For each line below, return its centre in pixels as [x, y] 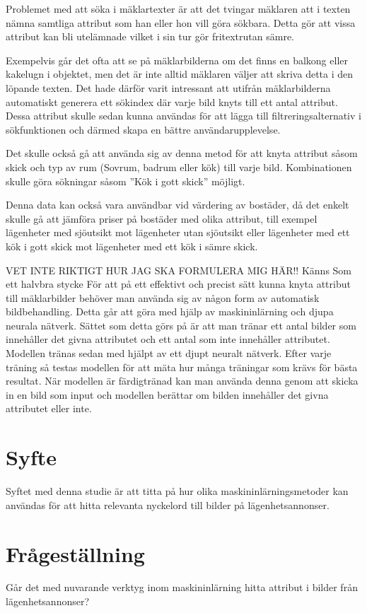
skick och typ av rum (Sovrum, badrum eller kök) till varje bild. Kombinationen [179, 167]
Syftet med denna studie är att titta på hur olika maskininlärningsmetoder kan [177, 491]
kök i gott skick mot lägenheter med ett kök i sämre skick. [132, 246]
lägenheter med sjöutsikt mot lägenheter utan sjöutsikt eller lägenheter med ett [178, 232]
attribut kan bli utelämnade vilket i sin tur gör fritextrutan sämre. [150, 36]
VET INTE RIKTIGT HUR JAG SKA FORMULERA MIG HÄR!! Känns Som [179, 270]
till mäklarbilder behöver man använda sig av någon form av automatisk [163, 297]
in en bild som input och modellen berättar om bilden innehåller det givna [167, 394]
